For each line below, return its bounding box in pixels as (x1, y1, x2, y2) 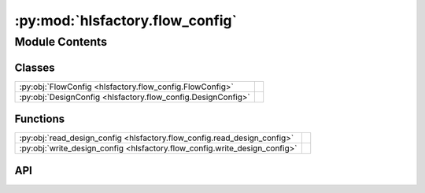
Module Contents (14, 35, 108, 49)
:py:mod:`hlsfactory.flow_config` (14, 12, 238, 29)
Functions (14, 113, 65, 126)
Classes (14, 61, 55, 74)
